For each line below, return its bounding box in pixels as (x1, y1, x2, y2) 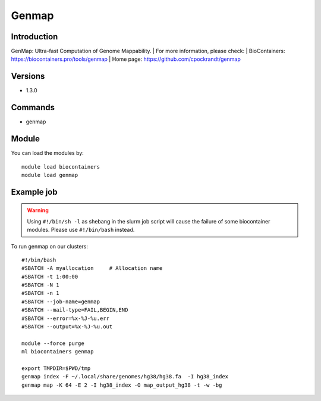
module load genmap (21, 172, 78, 178)
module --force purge (21, 340, 84, 347)
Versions (11, 72, 45, 82)
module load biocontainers (21, 163, 100, 170)
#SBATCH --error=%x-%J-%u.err (21, 315, 110, 322)
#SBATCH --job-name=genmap (21, 298, 100, 305)
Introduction (11, 32, 58, 42)
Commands (11, 102, 55, 113)
